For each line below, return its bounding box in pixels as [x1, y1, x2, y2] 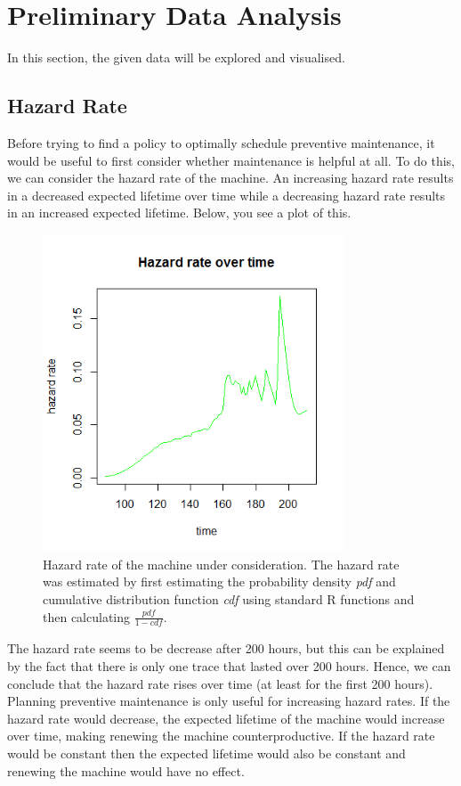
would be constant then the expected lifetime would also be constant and [7, 743, 406, 762]
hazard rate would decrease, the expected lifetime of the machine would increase [7, 708, 445, 727]
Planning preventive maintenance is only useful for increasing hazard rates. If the [7, 692, 450, 710]
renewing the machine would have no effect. [7, 761, 245, 780]
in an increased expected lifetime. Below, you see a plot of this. [7, 203, 352, 222]
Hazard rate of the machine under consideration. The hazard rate [43, 554, 400, 573]
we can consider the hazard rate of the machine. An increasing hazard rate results [7, 168, 454, 187]
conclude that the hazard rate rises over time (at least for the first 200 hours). [7, 674, 433, 692]
